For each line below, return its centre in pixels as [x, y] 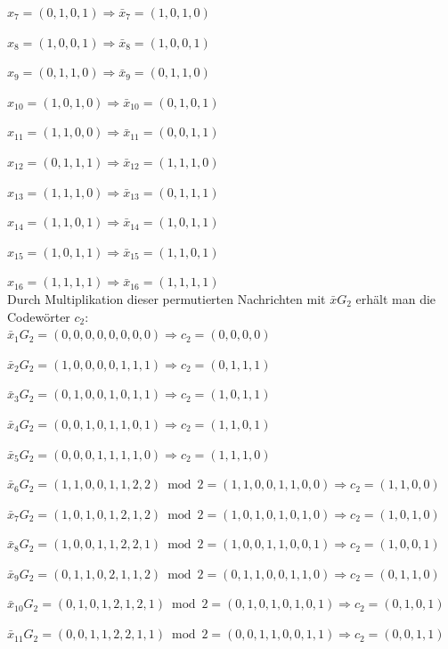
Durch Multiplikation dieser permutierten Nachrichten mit [167, 298]
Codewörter [39, 316]
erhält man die [396, 298]
